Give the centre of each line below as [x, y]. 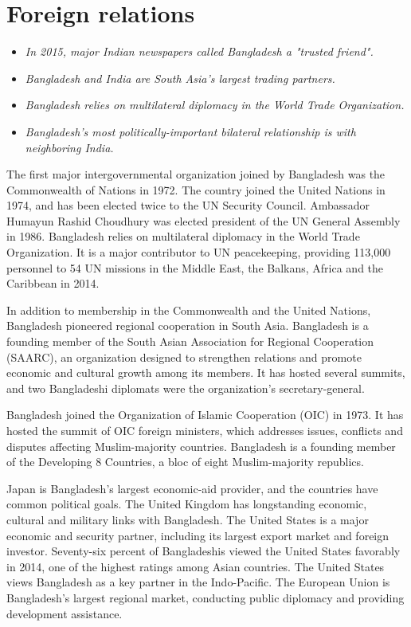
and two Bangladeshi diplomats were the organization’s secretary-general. [186, 388]
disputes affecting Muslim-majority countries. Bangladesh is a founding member [201, 446]
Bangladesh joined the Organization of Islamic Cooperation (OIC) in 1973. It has [205, 415]
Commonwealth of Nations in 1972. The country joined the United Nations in [196, 189]
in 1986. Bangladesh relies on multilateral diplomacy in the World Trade [183, 236]
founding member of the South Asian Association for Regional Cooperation [190, 341]
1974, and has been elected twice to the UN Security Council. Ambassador [188, 205]
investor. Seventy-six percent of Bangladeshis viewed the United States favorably [204, 551]
